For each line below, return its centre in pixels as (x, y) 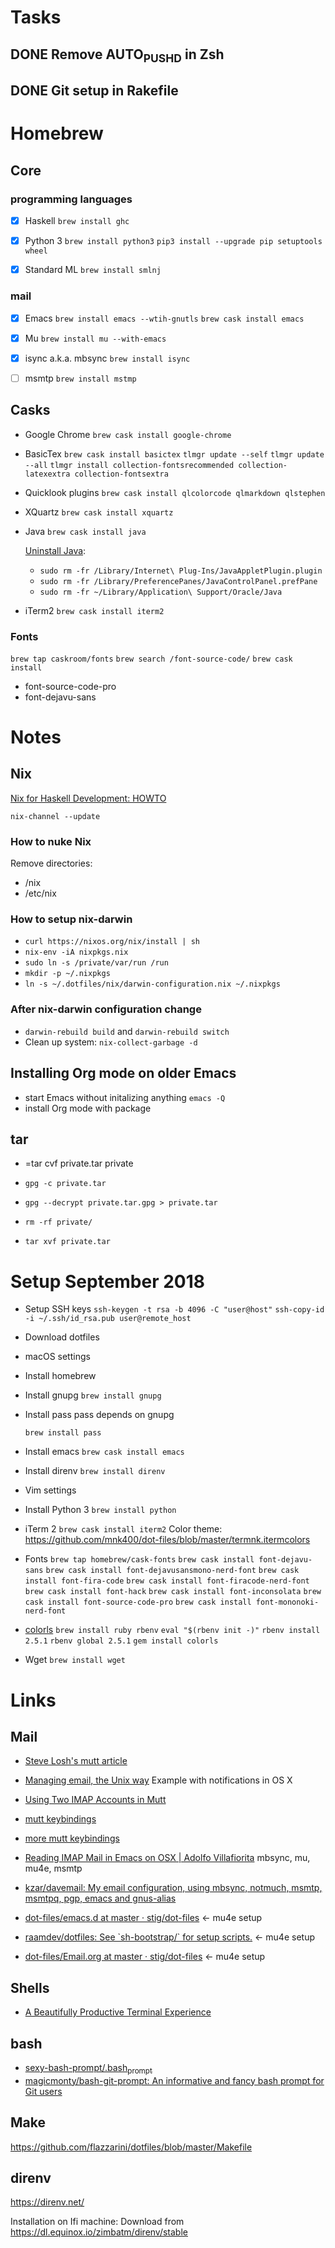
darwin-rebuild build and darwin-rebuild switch (127, 1031)
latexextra (47, 474)
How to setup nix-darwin (71, 919)
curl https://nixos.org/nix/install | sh (112, 942)
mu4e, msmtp (53, 1868)
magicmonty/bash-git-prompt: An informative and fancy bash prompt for (174, 2080)
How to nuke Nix (51, 841)
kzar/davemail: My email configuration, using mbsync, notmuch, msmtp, (173, 1888)
